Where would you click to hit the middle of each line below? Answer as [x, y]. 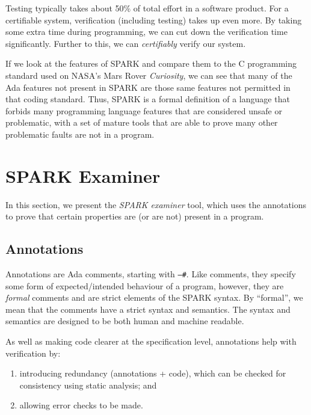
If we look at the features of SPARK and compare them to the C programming [151, 63]
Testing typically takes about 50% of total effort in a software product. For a [147, 8]
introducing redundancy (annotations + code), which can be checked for [153, 373]
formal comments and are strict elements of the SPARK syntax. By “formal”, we [154, 297]
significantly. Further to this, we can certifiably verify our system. [126, 43]
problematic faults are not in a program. [80, 134]
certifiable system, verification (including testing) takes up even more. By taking [154, 20]
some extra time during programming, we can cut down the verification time [146, 32]
